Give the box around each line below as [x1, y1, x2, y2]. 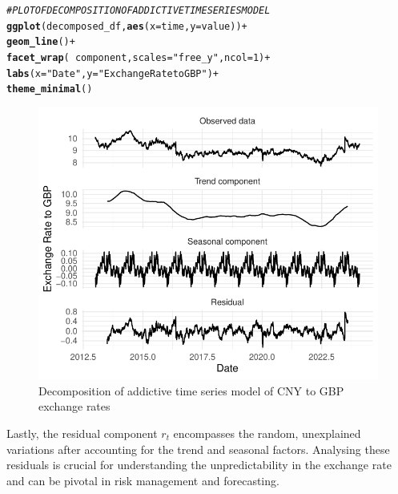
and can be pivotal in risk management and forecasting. [6, 472, 279, 488]
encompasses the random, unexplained [173, 424, 361, 441]
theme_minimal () [6, 83, 93, 95]
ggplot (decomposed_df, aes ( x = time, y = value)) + [6, 20, 247, 32]
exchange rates [38, 398, 111, 415]
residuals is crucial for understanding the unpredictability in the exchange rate [6, 456, 392, 473]
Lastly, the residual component [6, 424, 158, 441]
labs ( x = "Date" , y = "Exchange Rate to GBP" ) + [6, 67, 219, 79]
